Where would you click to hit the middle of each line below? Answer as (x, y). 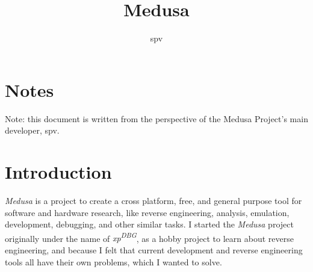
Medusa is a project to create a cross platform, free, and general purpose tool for (153, 200)
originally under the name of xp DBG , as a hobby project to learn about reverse (149, 237)
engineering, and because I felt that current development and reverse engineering (154, 250)
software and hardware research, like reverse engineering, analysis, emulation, (147, 212)
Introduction (58, 172)
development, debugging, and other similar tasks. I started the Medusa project (149, 224)
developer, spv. (32, 130)
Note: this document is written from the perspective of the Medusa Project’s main (156, 118)
